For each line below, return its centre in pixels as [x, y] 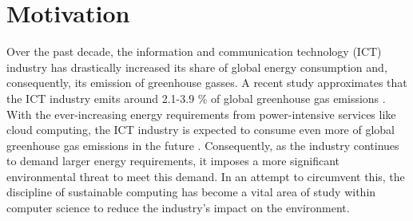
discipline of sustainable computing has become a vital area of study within [191, 192]
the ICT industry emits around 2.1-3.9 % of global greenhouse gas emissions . [196, 98]
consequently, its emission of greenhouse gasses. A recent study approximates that [207, 83]
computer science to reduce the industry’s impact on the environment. [178, 208]
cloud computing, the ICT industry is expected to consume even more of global [201, 130]
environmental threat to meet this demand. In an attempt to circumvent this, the [206, 176]
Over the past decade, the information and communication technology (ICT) [194, 51]
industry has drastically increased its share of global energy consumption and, [197, 67]
